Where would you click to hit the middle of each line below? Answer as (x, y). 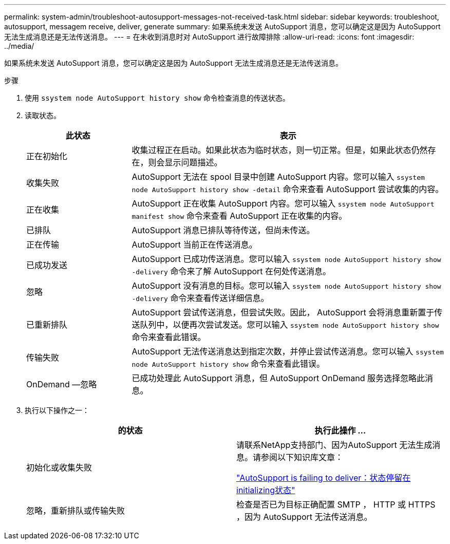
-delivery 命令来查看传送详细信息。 (200, 298)
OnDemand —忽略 (62, 384)
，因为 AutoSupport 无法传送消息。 (304, 517)
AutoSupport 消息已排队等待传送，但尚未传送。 (223, 230)
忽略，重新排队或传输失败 (76, 511)
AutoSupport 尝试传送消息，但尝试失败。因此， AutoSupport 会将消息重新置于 (283, 312)
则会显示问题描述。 (185, 162)
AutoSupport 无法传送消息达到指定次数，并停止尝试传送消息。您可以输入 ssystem (288, 351)
